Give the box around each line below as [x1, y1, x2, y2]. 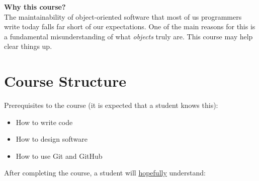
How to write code [16, 116, 73, 127]
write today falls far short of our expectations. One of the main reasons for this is [4, 21, 255, 32]
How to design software [16, 134, 88, 144]
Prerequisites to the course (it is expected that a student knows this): [4, 100, 218, 110]
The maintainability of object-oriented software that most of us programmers [4, 11, 242, 22]
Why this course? [4, 2, 66, 12]
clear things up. [4, 41, 52, 51]
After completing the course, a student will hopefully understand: [4, 167, 206, 178]
